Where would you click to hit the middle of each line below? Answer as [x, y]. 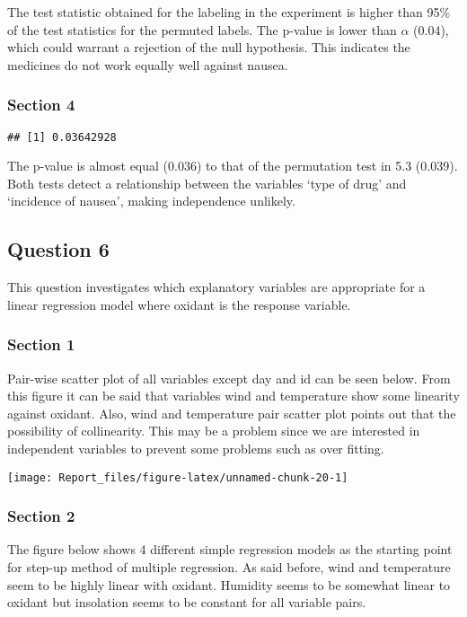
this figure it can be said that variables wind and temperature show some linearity [233, 396]
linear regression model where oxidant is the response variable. [179, 304]
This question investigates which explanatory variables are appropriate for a [216, 287]
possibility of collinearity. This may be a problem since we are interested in [214, 431]
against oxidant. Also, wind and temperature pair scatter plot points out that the [232, 413]
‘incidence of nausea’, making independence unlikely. [151, 201]
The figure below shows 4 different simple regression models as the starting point [230, 549]
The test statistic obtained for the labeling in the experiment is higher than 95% [229, 12]
